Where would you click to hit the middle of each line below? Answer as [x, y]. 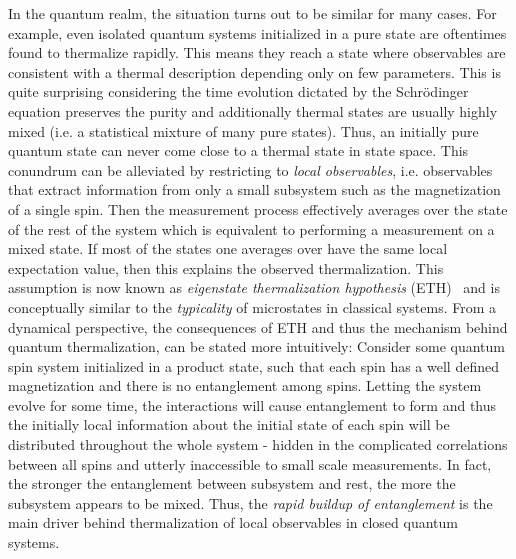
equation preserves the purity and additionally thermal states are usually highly [253, 110]
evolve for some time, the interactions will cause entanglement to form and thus [252, 404]
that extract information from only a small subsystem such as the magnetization [254, 189]
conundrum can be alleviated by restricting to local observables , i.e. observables [250, 169]
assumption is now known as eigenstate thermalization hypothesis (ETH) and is [254, 287]
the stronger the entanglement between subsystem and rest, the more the [232, 483]
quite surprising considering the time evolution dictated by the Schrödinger [238, 91]
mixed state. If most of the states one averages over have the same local [228, 248]
